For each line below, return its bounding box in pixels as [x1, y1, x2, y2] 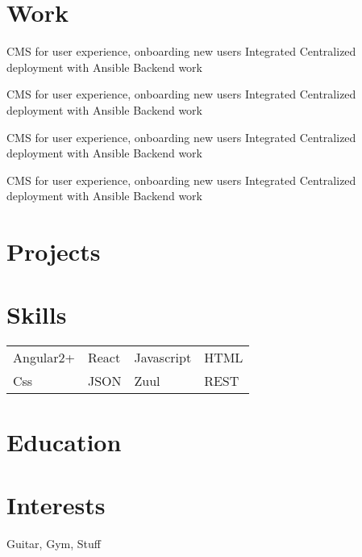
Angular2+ [13, 348, 75, 367]
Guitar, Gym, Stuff [6, 534, 101, 551]
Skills [6, 298, 67, 331]
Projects [6, 235, 101, 268]
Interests [6, 488, 106, 521]
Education [6, 425, 122, 458]
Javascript [134, 348, 192, 367]
